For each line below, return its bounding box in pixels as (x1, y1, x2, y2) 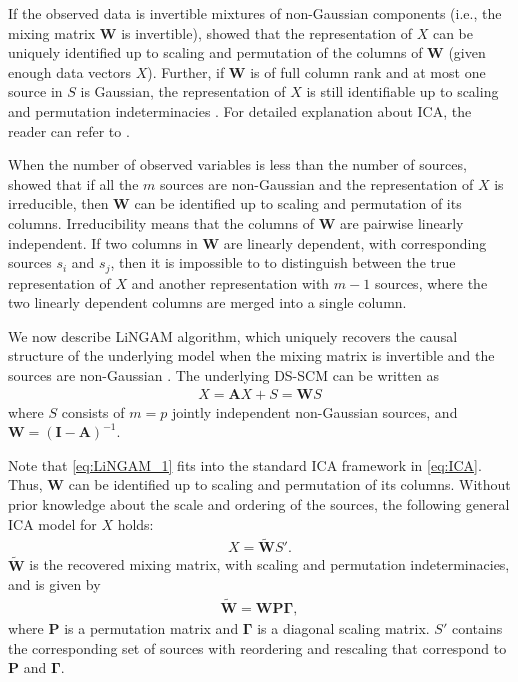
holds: (117, 513, 154, 534)
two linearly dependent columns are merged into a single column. (8, 292, 407, 313)
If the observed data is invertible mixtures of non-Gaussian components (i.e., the (8, 3, 502, 23)
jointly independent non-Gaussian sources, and (171, 401, 458, 422)
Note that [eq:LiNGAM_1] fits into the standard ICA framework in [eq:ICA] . (8, 454, 482, 475)
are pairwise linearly (339, 212, 464, 233)
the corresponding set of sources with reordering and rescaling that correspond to (8, 637, 507, 658)
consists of (61, 401, 125, 422)
